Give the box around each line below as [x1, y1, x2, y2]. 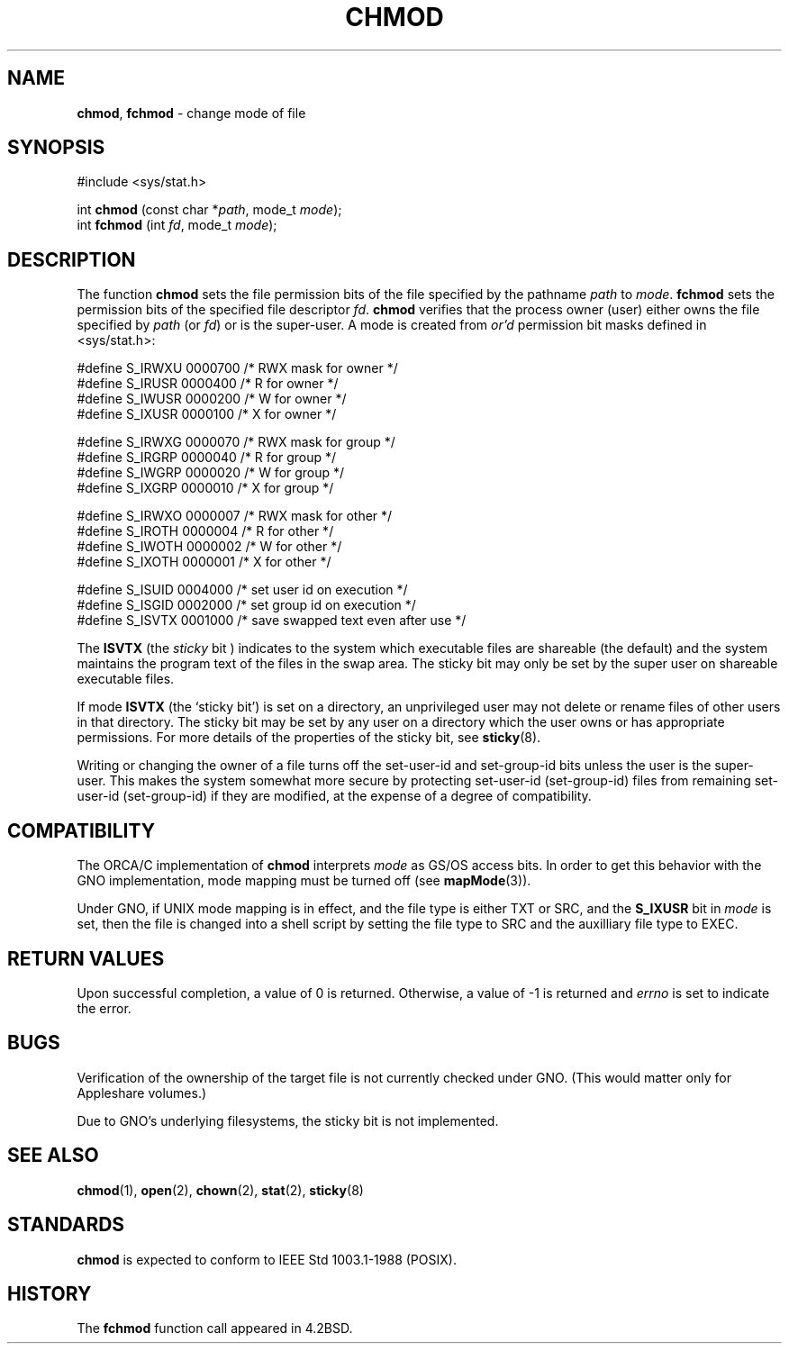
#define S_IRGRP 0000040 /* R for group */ [77, 449, 337, 466]
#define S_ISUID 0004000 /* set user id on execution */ [77, 582, 408, 598]
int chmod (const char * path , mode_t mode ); [77, 202, 342, 218]
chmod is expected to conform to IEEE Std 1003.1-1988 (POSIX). [77, 1251, 457, 1267]
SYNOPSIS [7, 136, 105, 159]
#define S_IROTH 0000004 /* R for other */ [77, 523, 334, 539]
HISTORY [7, 1282, 92, 1305]
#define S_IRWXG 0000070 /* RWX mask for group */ [77, 434, 395, 450]
